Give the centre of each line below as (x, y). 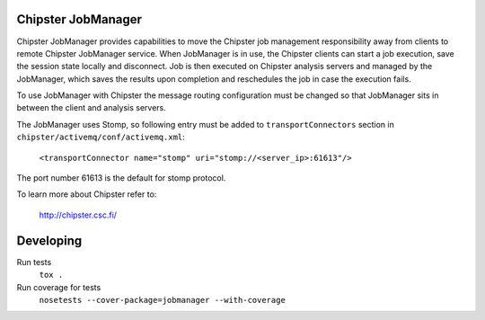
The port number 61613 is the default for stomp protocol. (121, 178)
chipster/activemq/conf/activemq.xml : (101, 137)
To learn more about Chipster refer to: (87, 194)
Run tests (34, 262)
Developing (49, 240)
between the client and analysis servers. (91, 108)
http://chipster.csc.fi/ (78, 215)
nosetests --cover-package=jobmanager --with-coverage (163, 300)
